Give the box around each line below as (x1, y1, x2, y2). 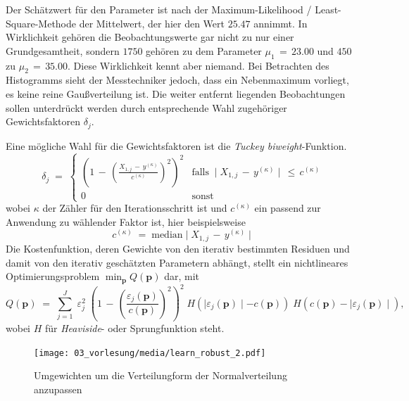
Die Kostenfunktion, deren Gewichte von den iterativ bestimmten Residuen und (6, 241, 350, 255)
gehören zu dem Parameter (146, 43, 262, 58)
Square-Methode (6, 15, 77, 30)
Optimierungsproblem (6, 269, 100, 284)
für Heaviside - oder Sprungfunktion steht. (44, 321, 225, 336)
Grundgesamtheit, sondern (6, 43, 120, 58)
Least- (315, 2, 341, 16)
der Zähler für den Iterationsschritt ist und (42, 200, 227, 215)
